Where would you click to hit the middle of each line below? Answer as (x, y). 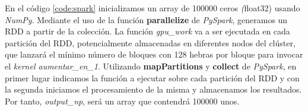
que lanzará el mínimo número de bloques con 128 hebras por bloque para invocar (154, 54)
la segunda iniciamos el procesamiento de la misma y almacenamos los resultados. (153, 89)
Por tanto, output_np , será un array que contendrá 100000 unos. (122, 101)
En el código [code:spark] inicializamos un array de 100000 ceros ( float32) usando (153, 8)
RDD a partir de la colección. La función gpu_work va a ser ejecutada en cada (147, 31)
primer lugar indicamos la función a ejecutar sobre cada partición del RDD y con (152, 77)
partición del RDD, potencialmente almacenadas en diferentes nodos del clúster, (150, 42)
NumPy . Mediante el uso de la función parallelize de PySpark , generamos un (146, 19)
